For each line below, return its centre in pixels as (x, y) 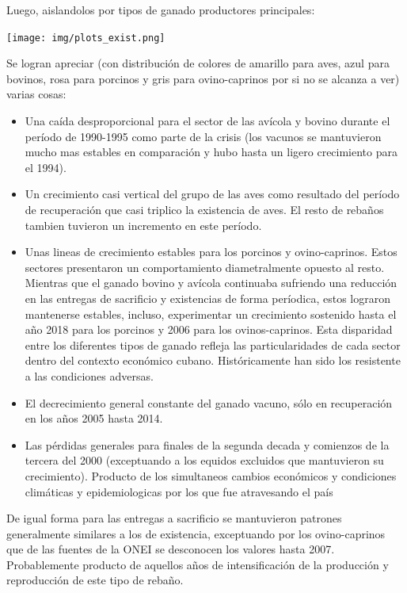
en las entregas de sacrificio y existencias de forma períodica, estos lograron (207, 298)
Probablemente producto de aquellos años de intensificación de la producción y (198, 564)
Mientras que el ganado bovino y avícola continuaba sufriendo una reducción (211, 283)
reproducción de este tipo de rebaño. (95, 580)
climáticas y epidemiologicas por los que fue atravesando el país (179, 491)
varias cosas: (36, 94)
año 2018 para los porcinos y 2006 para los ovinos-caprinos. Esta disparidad (209, 329)
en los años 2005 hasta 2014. (94, 418)
